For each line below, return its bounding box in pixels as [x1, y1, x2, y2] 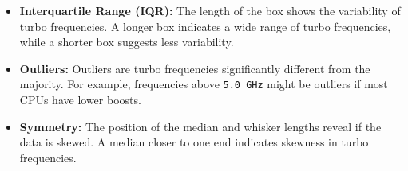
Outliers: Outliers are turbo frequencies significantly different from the [19, 60, 370, 76]
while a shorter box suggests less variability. [19, 33, 234, 50]
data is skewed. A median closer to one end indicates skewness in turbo [19, 134, 369, 150]
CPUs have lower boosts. [19, 91, 141, 108]
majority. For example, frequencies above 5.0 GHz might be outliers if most [19, 76, 388, 92]
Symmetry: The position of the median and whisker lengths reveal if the [19, 118, 382, 134]
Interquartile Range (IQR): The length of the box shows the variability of [19, 2, 401, 18]
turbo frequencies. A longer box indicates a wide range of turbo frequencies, [19, 17, 391, 34]
